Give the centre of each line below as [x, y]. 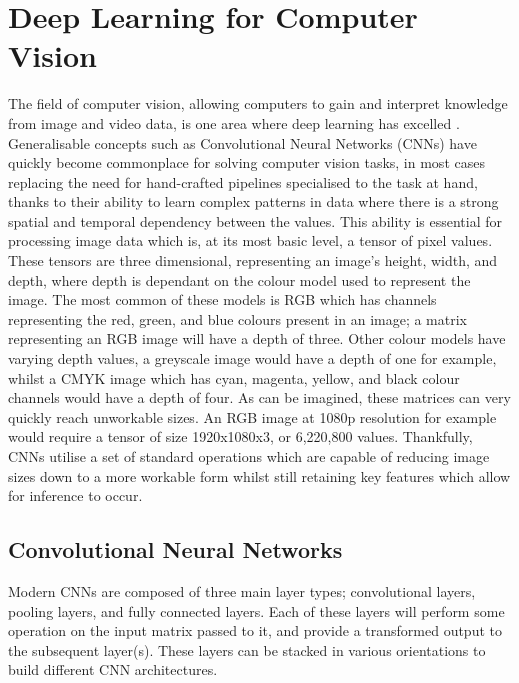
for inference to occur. [75, 495]
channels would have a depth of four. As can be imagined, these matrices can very [259, 397]
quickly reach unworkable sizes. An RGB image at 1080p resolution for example [252, 416]
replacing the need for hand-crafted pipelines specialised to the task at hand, [243, 181]
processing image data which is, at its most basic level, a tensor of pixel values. [250, 240]
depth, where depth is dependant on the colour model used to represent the [239, 279]
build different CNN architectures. [113, 669]
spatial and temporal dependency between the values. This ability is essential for [255, 220]
